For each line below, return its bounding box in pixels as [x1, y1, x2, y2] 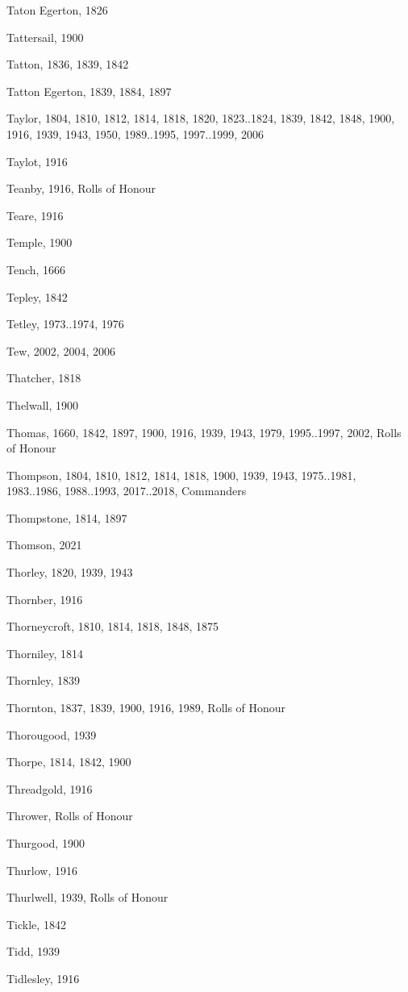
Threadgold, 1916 [6, 780, 93, 797]
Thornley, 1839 [6, 672, 81, 689]
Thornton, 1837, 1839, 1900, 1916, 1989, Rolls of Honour [6, 699, 286, 716]
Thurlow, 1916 [6, 861, 77, 878]
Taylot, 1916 [6, 152, 68, 169]
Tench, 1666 [6, 261, 66, 277]
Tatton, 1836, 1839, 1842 [6, 56, 129, 73]
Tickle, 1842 [6, 915, 66, 932]
